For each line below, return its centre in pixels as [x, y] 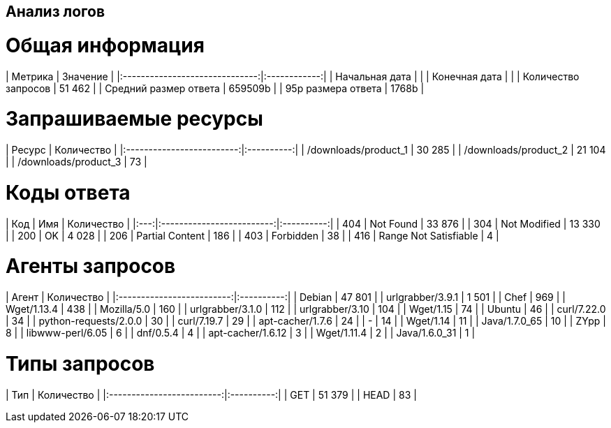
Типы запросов [80, 363]
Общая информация [105, 45]
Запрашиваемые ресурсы [134, 119]
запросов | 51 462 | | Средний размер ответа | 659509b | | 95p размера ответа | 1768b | [215, 88]
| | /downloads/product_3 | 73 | [76, 162]
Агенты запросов [91, 266]
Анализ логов [56, 12]
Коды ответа [68, 192]
